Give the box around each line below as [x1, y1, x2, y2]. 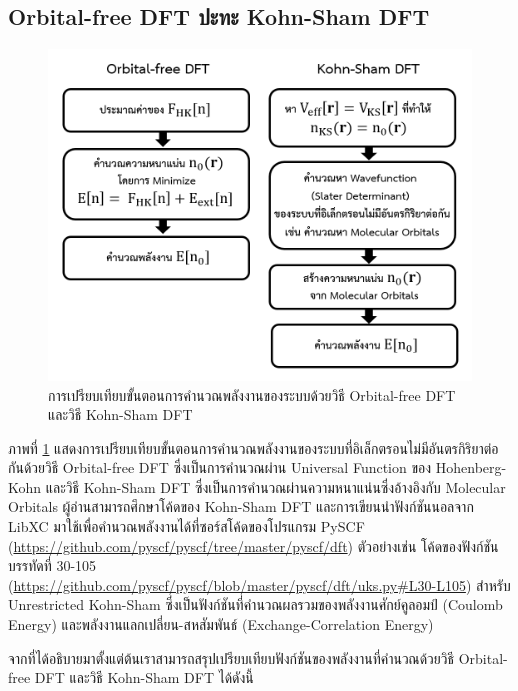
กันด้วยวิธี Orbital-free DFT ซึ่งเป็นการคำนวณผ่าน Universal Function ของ [8, 457, 432, 478]
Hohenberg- [435, 457, 507, 478]
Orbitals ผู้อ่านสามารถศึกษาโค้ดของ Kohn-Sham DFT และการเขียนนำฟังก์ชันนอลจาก [8, 496, 474, 517]
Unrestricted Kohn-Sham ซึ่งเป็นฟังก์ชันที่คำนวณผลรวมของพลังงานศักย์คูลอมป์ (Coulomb [8, 594, 503, 615]
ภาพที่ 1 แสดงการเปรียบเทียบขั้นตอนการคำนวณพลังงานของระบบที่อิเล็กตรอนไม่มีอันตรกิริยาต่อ [8, 437, 499, 458]
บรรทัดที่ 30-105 [8, 555, 97, 576]
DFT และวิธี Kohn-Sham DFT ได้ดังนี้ [34, 667, 254, 688]
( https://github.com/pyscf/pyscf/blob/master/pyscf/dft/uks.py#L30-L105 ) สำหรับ [8, 574, 511, 595]
